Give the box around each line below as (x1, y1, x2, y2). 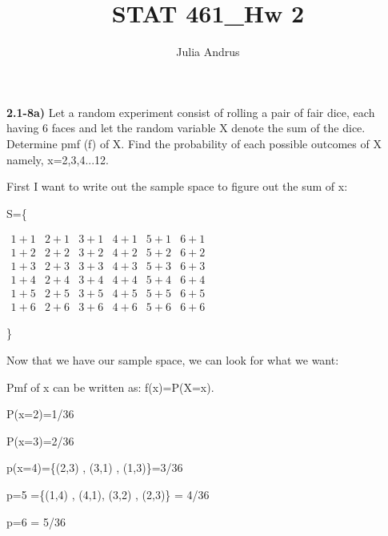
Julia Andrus (176, 43, 240, 60)
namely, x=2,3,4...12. (6, 151, 109, 167)
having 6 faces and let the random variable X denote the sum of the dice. (6, 119, 366, 136)
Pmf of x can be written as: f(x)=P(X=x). (6, 378, 214, 395)
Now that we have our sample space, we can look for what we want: (6, 352, 339, 369)
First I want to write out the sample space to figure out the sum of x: (6, 178, 348, 195)
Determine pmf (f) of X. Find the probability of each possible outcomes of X (6, 135, 382, 151)
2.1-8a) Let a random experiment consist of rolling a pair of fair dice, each (6, 103, 375, 120)
